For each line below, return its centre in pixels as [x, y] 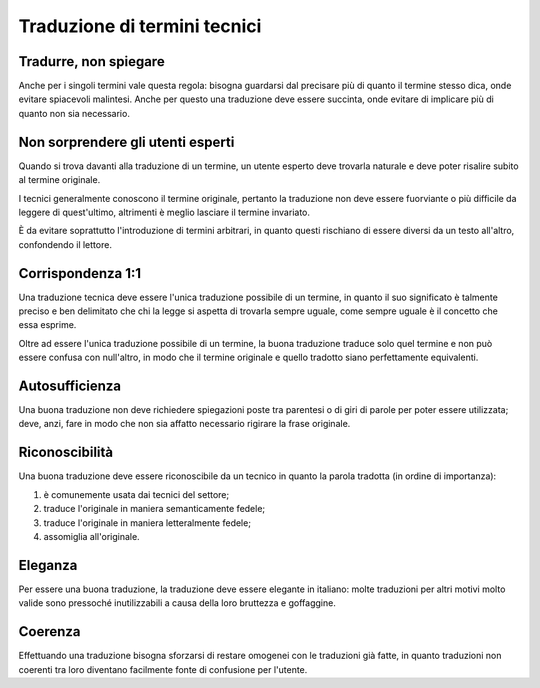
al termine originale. [59, 180]
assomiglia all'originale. [91, 536]
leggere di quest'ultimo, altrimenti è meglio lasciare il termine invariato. [164, 212]
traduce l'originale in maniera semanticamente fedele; [154, 509]
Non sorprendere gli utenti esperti [126, 141]
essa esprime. [47, 325]
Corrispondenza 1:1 [80, 273]
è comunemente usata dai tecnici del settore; [136, 494]
